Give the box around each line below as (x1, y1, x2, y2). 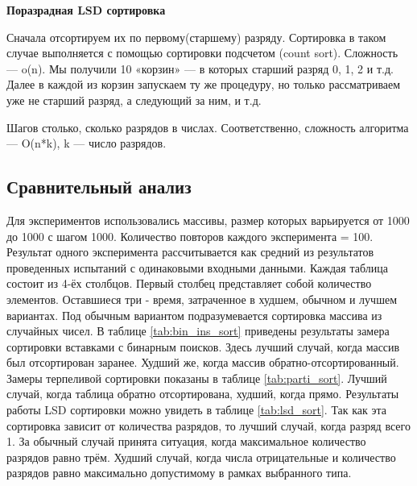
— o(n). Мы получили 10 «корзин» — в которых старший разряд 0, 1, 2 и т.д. (6, 60, 394, 77)
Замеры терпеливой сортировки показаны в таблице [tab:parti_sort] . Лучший (6, 369, 387, 386)
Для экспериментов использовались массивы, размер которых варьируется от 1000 (6, 211, 410, 228)
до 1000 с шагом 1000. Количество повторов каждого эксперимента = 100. (6, 227, 374, 244)
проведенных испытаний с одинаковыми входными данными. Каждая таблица (6, 259, 388, 276)
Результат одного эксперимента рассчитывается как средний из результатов (6, 243, 374, 260)
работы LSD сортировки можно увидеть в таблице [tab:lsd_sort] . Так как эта (6, 401, 387, 418)
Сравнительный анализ (6, 174, 192, 199)
